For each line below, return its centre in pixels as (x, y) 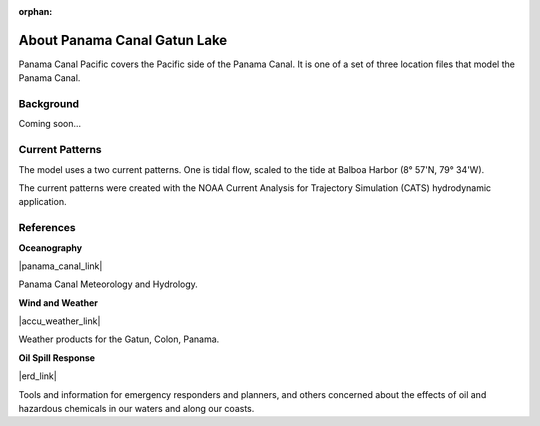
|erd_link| (37, 376)
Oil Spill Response (56, 357)
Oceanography (50, 247)
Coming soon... (50, 124)
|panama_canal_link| (60, 266)
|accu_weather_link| (59, 321)
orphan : (35, 11)
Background (49, 104)
